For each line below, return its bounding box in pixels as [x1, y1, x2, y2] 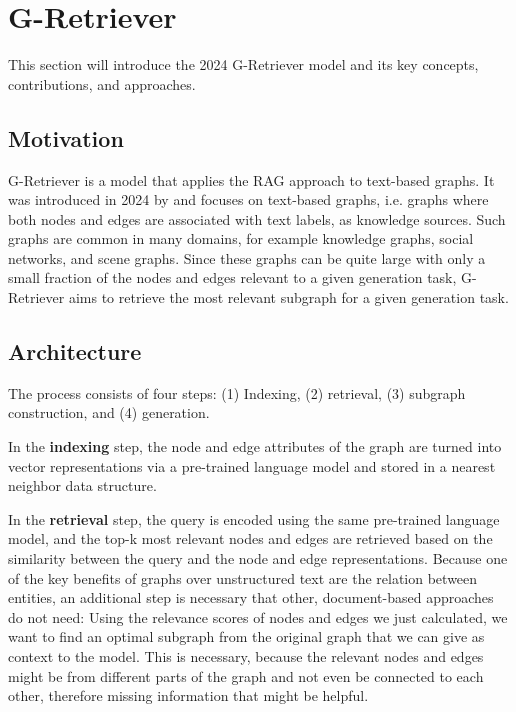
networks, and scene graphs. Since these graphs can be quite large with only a [8, 247, 486, 268]
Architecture [8, 336, 142, 367]
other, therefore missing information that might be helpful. [8, 685, 369, 706]
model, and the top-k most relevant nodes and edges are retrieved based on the [8, 528, 493, 549]
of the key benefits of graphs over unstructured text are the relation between [8, 567, 478, 588]
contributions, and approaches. [8, 73, 196, 94]
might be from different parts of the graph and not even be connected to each [8, 665, 484, 686]
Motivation [8, 122, 124, 153]
